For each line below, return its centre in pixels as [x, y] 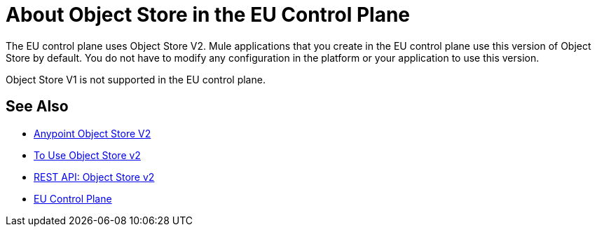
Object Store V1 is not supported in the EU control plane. [136, 79]
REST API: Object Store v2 [94, 177]
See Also [37, 107]
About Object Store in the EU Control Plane [208, 15]
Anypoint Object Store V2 [92, 133]
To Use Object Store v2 [87, 155]
